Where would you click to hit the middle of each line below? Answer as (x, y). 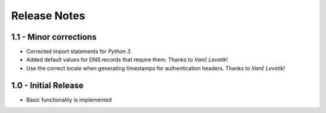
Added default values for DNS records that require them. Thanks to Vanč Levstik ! (127, 60)
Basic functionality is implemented (69, 100)
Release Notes (48, 16)
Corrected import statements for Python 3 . (79, 52)
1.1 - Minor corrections (54, 37)
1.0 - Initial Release (47, 85)
